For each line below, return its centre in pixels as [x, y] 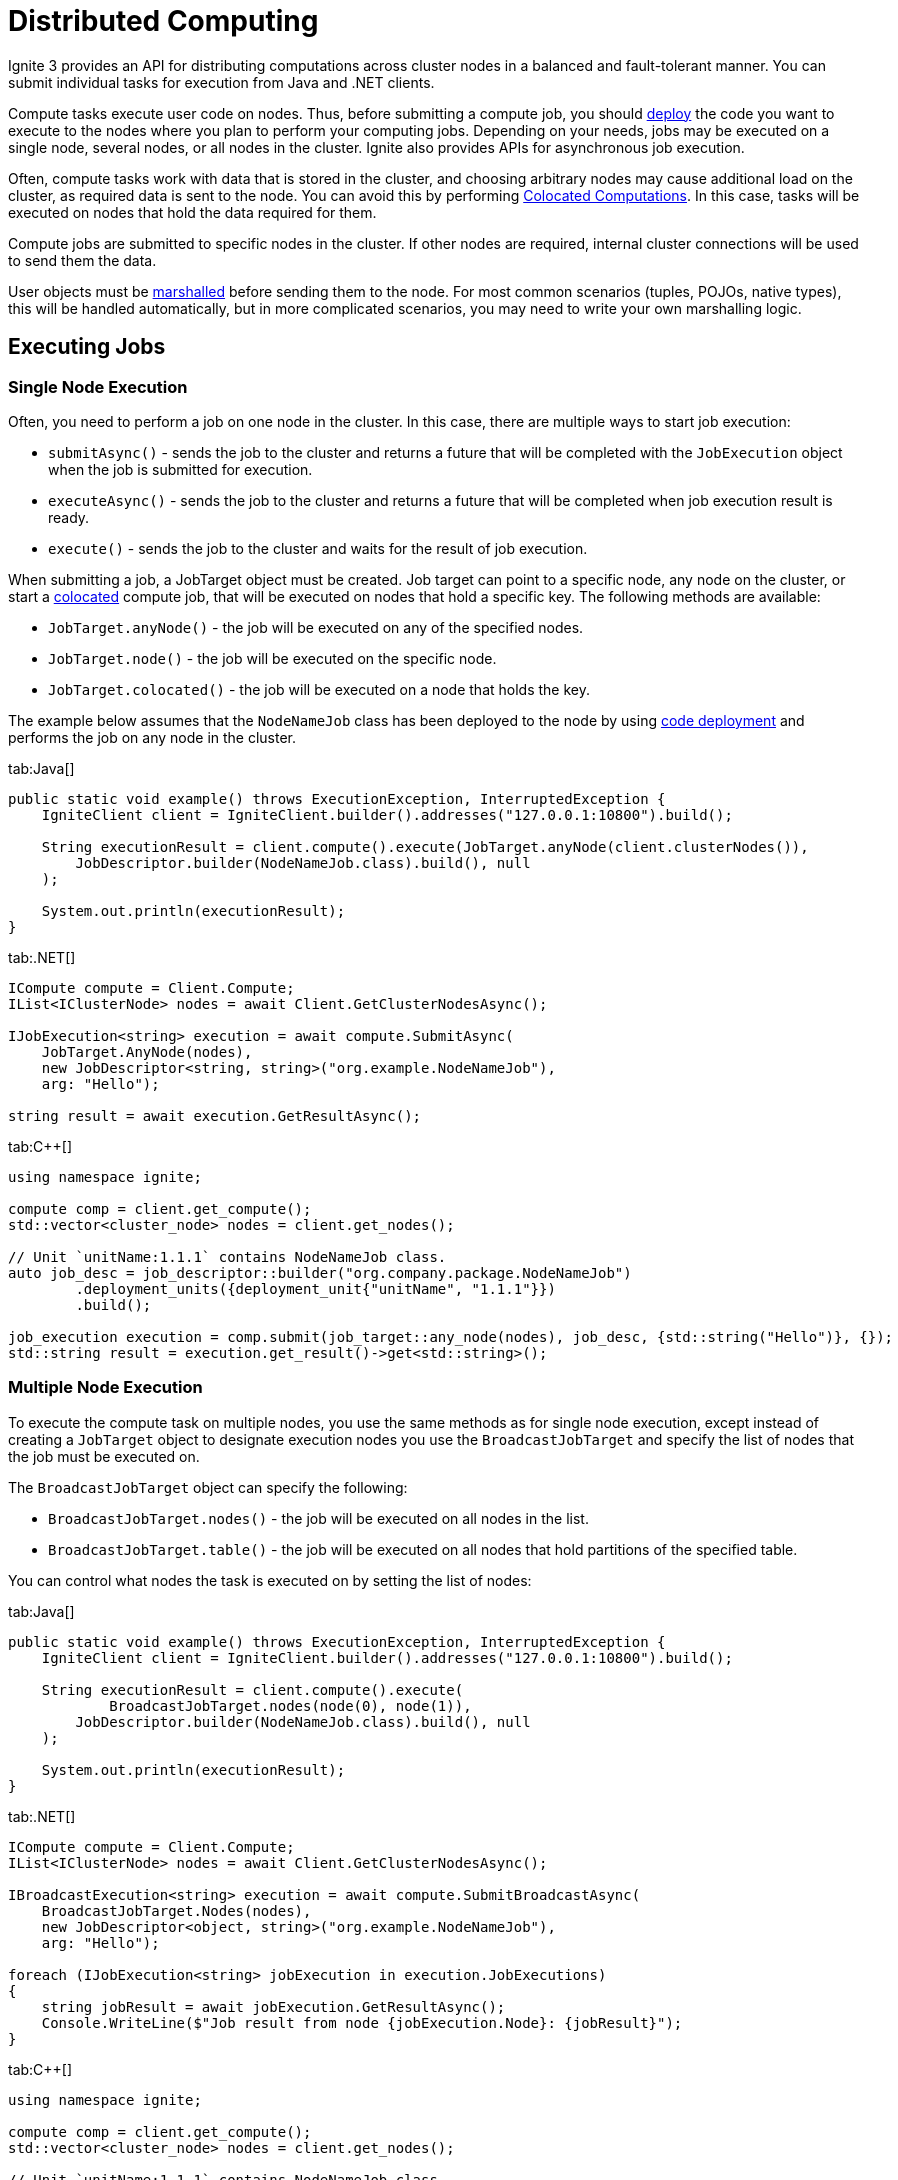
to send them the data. [82, 260]
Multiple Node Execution [105, 1387]
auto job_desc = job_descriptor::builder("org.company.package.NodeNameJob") [320, 1272]
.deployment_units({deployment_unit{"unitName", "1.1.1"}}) [315, 1288]
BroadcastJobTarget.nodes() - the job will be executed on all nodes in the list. [318, 1518]
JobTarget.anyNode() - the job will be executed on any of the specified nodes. [316, 627]
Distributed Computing [163, 21]
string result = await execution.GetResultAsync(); [215, 1115]
